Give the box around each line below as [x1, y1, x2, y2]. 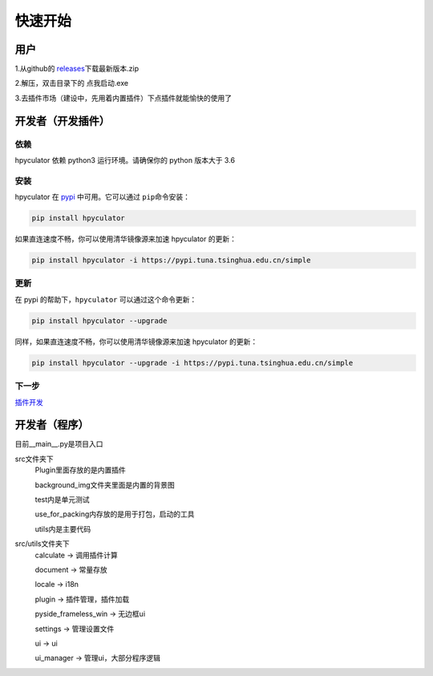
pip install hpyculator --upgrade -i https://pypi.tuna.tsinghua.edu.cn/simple [31, 358, 354, 367]
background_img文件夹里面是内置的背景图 [34, 480, 176, 489]
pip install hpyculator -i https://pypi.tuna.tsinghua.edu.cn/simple [31, 256, 311, 265]
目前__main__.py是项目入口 [14, 439, 103, 449]
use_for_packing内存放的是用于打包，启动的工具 [34, 509, 196, 519]
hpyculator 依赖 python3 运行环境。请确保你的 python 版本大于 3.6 [14, 156, 236, 164]
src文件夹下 [14, 454, 54, 463]
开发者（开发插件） [14, 114, 110, 128]
